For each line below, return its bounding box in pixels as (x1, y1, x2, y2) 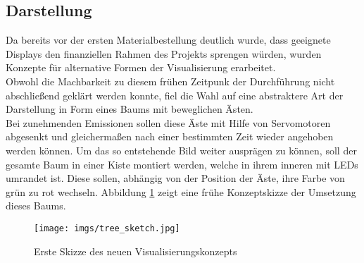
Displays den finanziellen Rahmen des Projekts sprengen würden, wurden (6, 46, 322, 61)
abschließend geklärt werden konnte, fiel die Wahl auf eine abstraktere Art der (6, 87, 344, 102)
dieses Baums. (6, 198, 66, 213)
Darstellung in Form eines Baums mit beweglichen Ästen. (6, 102, 253, 116)
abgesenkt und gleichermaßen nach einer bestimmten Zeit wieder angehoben (6, 129, 334, 144)
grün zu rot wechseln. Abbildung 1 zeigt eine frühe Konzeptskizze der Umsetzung (6, 184, 356, 199)
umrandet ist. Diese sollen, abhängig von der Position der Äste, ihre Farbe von (6, 171, 345, 185)
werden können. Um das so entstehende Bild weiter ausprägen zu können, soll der (6, 142, 357, 157)
